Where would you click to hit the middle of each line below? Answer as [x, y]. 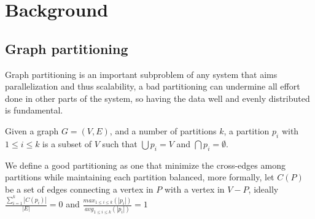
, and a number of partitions [163, 130]
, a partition [247, 130]
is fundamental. [34, 110]
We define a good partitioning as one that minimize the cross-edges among [145, 165]
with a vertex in [194, 189]
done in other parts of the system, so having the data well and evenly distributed [157, 98]
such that [120, 143]
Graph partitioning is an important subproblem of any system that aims [141, 74]
